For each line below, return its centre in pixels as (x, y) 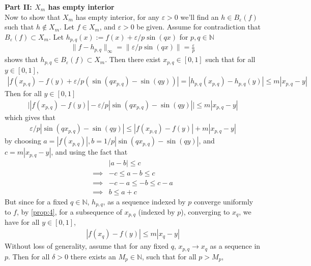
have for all (22, 222)
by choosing (23, 141)
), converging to (205, 212)
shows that (21, 59)
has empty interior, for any (117, 17)
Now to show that (33, 17)
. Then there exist (133, 59)
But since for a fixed (36, 201)
